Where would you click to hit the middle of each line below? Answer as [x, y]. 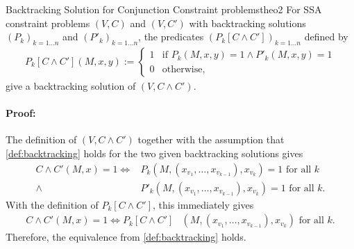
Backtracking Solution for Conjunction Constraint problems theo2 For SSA [164, 9]
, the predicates [171, 37]
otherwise [182, 69]
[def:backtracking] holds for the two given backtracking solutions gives [154, 153]
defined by [326, 37]
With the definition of [52, 204]
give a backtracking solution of [71, 86]
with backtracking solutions [247, 23]
